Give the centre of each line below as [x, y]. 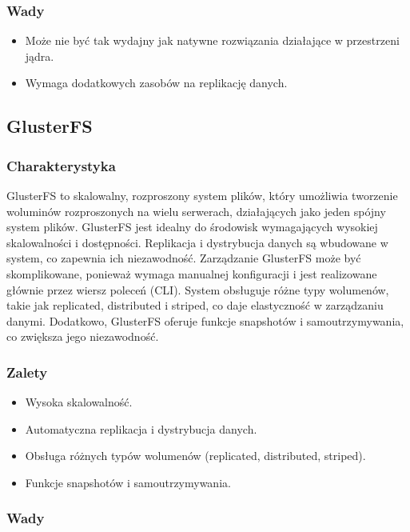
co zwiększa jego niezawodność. [83, 336]
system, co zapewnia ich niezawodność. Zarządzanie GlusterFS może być [184, 258]
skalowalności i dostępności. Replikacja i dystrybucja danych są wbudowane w [197, 242]
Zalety [27, 372]
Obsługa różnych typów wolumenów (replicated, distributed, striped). [195, 456]
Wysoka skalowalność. [79, 402]
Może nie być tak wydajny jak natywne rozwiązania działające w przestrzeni [212, 40]
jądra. [40, 56]
